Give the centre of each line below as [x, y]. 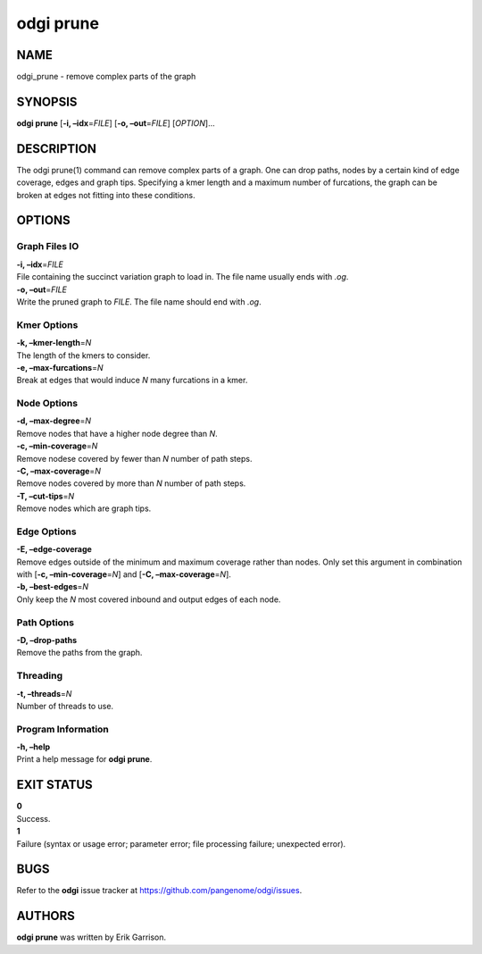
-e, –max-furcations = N [60, 367]
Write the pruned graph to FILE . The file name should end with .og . [139, 301]
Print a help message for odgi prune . [84, 759]
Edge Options [46, 531]
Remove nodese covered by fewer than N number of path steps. [134, 458]
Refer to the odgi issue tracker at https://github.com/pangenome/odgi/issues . [159, 891]
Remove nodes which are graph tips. [84, 508]
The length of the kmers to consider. [83, 355]
